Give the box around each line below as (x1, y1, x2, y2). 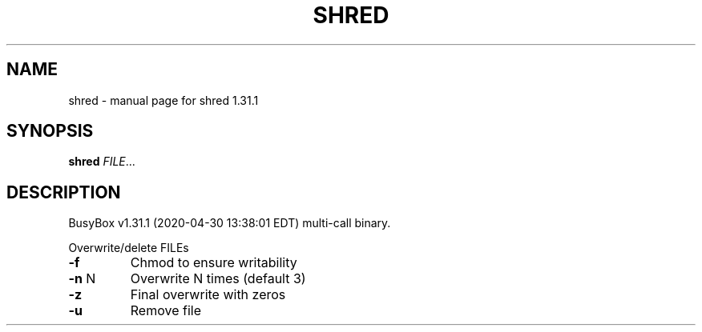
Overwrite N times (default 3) (130, 270, 306, 287)
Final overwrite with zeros (130, 286, 286, 303)
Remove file (130, 302, 201, 319)
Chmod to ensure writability (130, 254, 297, 271)
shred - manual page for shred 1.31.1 (68, 93, 259, 107)
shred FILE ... (68, 154, 135, 169)
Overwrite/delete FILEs (68, 241, 189, 255)
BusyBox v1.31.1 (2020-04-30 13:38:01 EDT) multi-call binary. (68, 216, 391, 230)
